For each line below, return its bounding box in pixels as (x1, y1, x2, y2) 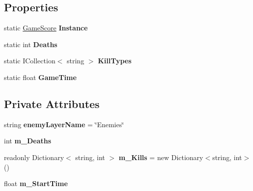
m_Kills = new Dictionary (118, 152, 203, 162)
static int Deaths (4, 39, 57, 49)
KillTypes (98, 55, 132, 66)
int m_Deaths (4, 136, 52, 146)
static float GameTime (4, 72, 77, 82)
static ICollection (4, 55, 56, 66)
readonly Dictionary (4, 152, 64, 162)
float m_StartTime (4, 178, 68, 189)
